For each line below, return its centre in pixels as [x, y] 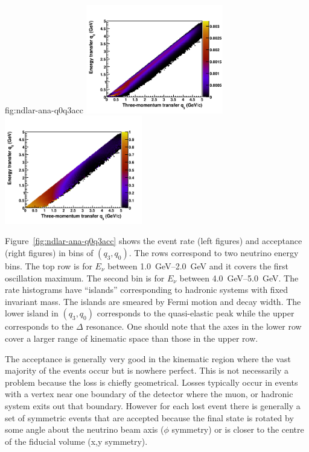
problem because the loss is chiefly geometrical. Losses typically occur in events [151, 382]
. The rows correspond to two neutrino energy [214, 253]
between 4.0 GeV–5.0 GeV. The [239, 278]
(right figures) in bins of [49, 253]
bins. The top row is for [49, 266]
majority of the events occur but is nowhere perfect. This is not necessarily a [147, 370]
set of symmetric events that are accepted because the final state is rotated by [149, 417]
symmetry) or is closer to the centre [238, 429]
